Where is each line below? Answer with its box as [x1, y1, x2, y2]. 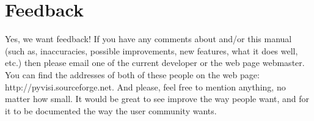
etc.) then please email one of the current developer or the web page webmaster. [5, 56, 305, 69]
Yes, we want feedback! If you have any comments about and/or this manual [5, 32, 292, 45]
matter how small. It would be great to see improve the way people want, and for [5, 92, 310, 105]
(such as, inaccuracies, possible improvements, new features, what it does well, [5, 44, 298, 57]
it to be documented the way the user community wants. [5, 104, 217, 117]
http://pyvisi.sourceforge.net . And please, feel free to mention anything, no [5, 80, 286, 93]
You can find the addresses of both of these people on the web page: [5, 68, 260, 81]
